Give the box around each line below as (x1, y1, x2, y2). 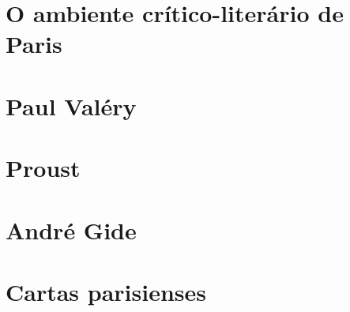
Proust (6, 152, 81, 184)
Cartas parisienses (6, 275, 207, 307)
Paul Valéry (6, 89, 137, 122)
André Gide (6, 213, 137, 246)
